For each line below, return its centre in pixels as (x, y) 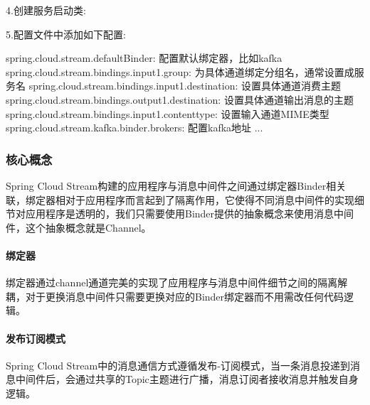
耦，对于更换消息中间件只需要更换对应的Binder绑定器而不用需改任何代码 (175, 296)
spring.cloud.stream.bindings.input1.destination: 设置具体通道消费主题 (185, 86)
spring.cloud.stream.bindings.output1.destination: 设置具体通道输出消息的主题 (180, 99)
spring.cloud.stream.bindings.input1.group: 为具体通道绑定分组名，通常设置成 (180, 71)
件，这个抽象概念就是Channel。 (79, 227)
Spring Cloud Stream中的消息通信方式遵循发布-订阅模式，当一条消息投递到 (178, 365)
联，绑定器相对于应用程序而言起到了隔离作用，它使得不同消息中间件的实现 (180, 199)
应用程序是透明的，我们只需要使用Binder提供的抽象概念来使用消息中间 (190, 214)
